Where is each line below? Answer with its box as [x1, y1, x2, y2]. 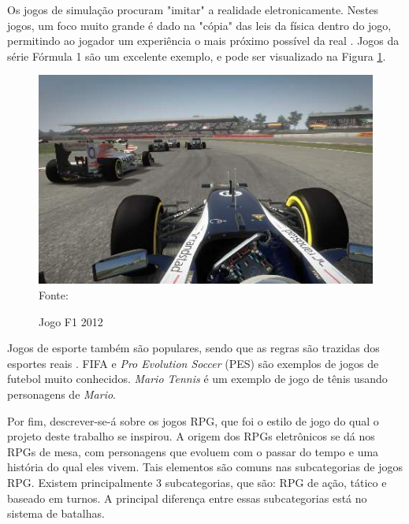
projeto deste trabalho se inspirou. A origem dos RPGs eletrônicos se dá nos [7, 428, 375, 444]
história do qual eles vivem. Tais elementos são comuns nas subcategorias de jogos [7, 459, 403, 475]
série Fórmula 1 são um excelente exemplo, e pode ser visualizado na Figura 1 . [7, 47, 386, 64]
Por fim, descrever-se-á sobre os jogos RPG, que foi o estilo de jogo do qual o [7, 412, 379, 429]
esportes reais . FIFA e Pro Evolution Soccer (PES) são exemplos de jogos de [7, 355, 379, 371]
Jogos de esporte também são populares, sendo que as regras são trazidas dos [7, 340, 380, 356]
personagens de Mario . [7, 386, 117, 403]
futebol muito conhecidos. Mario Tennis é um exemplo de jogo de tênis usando [7, 370, 388, 387]
